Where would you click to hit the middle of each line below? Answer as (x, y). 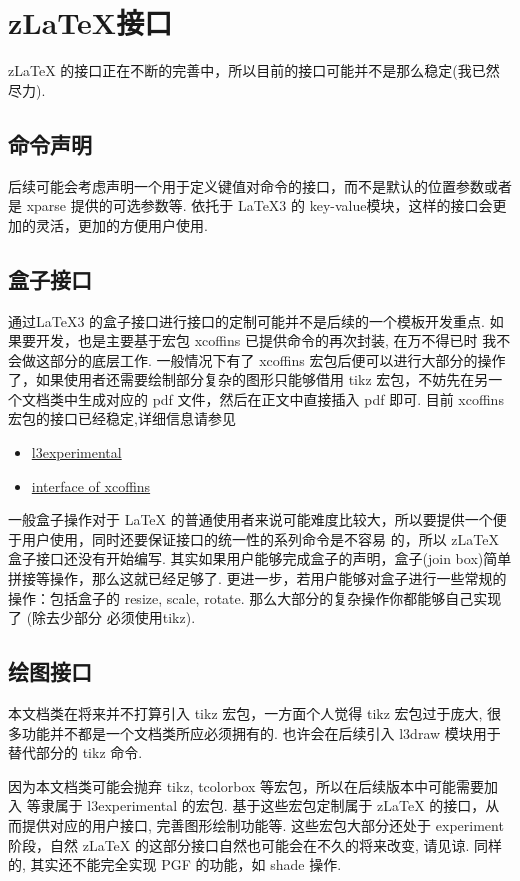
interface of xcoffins (91, 485)
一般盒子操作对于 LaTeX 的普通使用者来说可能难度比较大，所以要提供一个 (250, 519)
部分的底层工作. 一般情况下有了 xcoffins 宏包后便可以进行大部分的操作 (277, 359)
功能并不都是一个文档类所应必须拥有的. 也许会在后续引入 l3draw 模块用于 (261, 732)
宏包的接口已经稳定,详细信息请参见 (122, 418)
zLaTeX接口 (90, 22)
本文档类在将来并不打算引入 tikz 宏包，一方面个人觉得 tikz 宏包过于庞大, (245, 713)
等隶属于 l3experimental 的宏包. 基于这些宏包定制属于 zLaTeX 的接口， (256, 805)
